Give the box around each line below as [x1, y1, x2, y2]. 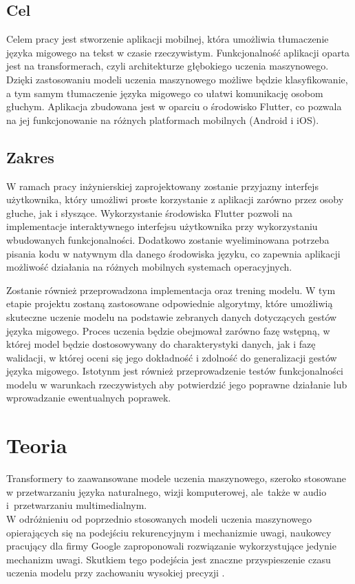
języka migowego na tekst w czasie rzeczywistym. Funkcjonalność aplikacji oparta [6, 45, 350, 59]
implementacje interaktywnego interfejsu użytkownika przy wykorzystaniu [6, 219, 318, 233]
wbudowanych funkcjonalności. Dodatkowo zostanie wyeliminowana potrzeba [6, 232, 330, 247]
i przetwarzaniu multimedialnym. [6, 498, 147, 512]
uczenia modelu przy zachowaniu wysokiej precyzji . [6, 565, 225, 580]
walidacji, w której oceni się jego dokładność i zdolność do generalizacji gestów [6, 350, 337, 364]
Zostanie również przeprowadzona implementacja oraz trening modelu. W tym [6, 282, 336, 297]
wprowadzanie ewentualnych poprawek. [6, 390, 171, 405]
